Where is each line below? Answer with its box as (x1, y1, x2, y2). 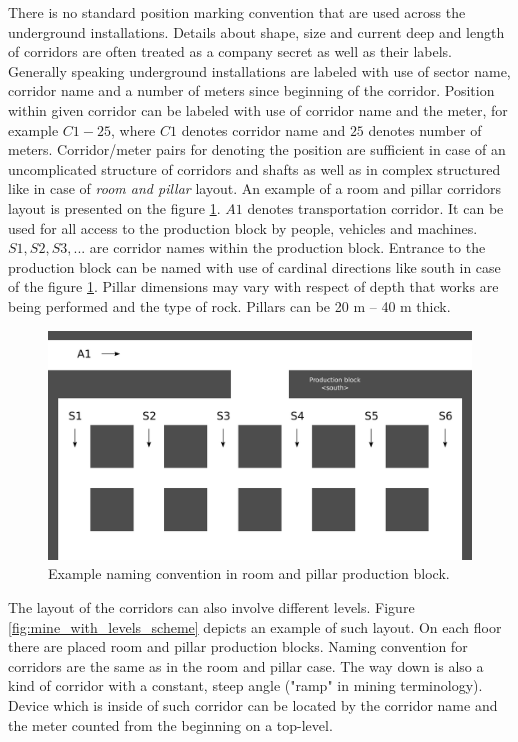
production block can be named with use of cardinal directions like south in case (8, 256, 501, 277)
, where (110, 119, 156, 140)
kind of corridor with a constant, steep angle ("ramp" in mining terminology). (8, 675, 483, 696)
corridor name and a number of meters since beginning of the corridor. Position (8, 80, 495, 101)
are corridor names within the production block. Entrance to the (89, 237, 486, 258)
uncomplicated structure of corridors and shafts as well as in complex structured (8, 158, 501, 179)
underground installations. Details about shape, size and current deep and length (8, 21, 505, 42)
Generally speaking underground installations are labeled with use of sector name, (8, 60, 511, 81)
